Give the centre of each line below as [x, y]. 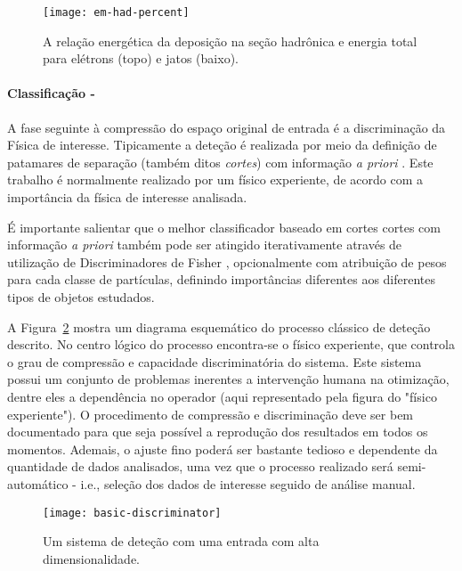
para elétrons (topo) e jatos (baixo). [141, 58]
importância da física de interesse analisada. [127, 197]
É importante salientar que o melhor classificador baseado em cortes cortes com [224, 227]
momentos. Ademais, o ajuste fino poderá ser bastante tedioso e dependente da [223, 449]
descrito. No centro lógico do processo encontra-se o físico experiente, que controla [231, 344]
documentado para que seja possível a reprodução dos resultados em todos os [218, 432]
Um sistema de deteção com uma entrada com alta [181, 541]
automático [38, 483]
